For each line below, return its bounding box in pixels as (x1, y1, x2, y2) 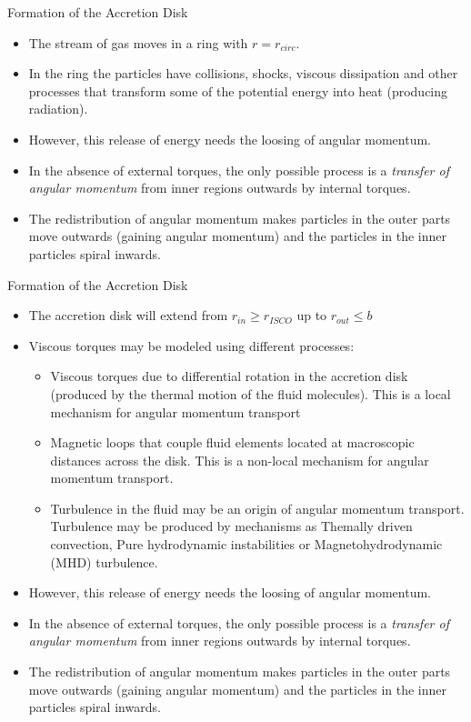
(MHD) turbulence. (50, 552, 158, 571)
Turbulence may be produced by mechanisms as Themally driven (50, 516, 413, 536)
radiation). (28, 99, 88, 118)
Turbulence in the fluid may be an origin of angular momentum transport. (50, 498, 465, 517)
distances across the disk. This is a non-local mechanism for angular (50, 450, 429, 469)
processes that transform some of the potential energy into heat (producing (28, 81, 448, 100)
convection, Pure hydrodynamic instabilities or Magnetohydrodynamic (50, 535, 443, 554)
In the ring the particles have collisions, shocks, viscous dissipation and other (28, 64, 458, 83)
